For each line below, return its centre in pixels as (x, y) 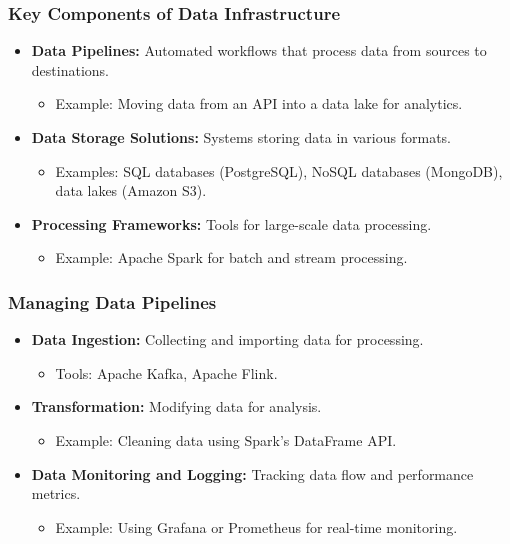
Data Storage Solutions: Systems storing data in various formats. (241, 137)
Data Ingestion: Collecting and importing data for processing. (227, 339)
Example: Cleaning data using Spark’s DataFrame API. (226, 439)
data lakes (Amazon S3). (131, 190)
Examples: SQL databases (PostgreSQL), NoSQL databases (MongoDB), (279, 170)
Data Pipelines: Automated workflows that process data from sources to (259, 50)
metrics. (56, 493)
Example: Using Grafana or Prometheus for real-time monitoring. (256, 526)
